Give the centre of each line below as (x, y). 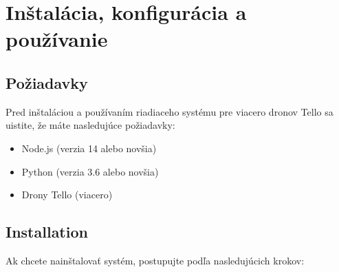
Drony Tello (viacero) (67, 195)
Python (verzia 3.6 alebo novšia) (90, 171)
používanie (57, 39)
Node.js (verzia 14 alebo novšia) (89, 148)
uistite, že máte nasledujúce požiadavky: (90, 125)
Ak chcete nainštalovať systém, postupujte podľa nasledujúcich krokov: (155, 260)
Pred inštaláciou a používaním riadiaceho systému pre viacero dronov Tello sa (169, 111)
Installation (47, 232)
